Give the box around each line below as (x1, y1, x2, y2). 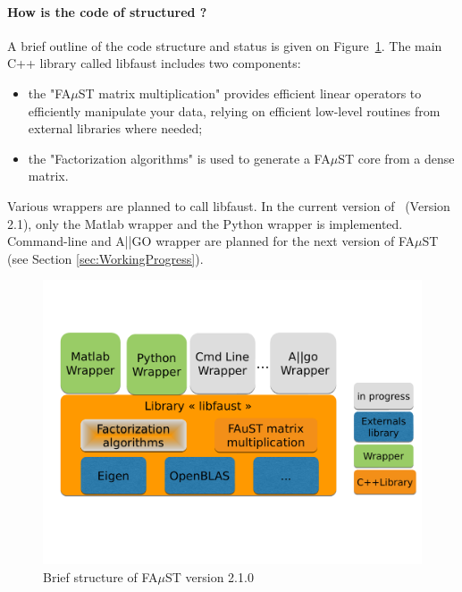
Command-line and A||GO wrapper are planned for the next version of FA (7, 232, 415, 250)
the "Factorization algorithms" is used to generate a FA (28, 148, 331, 167)
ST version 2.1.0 (165, 567, 254, 586)
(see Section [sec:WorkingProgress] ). (7, 249, 204, 267)
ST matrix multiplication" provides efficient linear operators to (78, 83, 422, 102)
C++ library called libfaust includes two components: (7, 54, 301, 72)
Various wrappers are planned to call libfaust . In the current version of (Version (7, 196, 450, 215)
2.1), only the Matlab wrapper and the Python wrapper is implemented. (7, 214, 403, 233)
